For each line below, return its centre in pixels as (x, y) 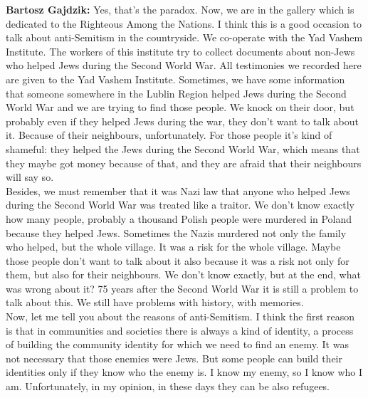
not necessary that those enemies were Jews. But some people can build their (174, 358)
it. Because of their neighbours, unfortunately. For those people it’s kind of (169, 135)
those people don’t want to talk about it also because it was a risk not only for (178, 260)
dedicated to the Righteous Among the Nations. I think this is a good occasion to (184, 23)
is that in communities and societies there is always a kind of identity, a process (180, 330)
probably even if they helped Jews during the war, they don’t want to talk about (182, 121)
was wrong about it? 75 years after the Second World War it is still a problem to (182, 288)
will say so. (30, 177)
